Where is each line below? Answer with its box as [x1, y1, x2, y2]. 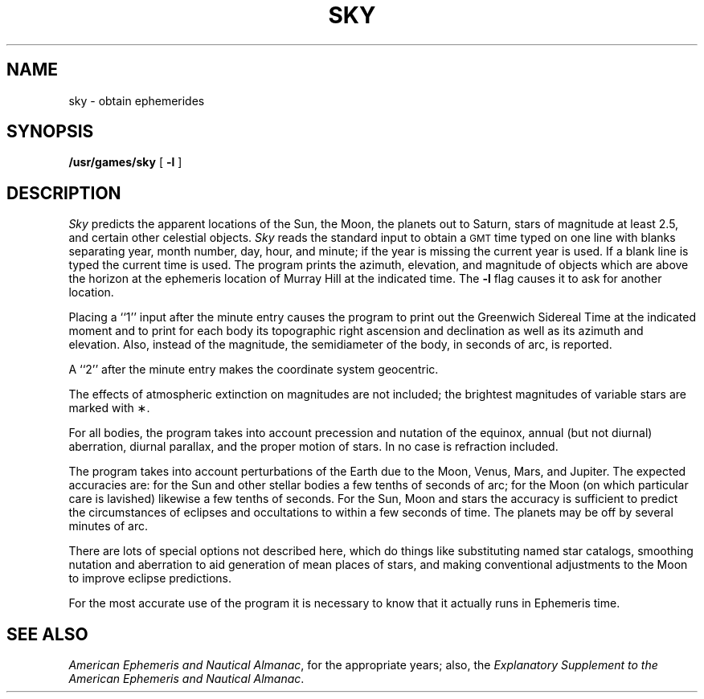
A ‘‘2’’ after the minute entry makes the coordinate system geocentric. [68, 362, 439, 377]
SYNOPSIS [6, 121, 94, 142]
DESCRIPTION [6, 182, 121, 203]
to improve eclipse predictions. [68, 571, 232, 586]
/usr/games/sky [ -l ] [68, 155, 182, 170]
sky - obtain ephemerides [68, 93, 205, 108]
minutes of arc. [68, 519, 148, 533]
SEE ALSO [6, 623, 88, 644]
